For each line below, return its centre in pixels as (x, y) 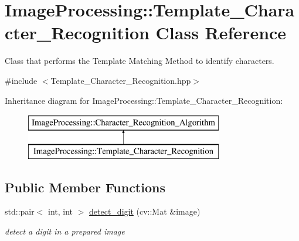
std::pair (20, 211)
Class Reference (221, 33)
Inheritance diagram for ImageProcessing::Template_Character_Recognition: (144, 100)
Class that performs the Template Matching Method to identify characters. (140, 61)
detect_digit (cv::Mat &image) (145, 211)
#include (21, 80)
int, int (61, 211)
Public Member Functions (85, 187)
